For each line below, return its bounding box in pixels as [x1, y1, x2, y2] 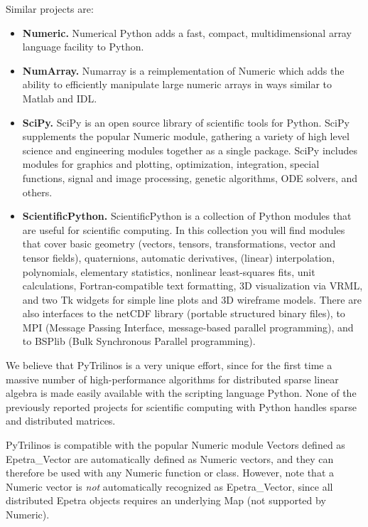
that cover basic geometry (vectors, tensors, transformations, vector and [22, 236, 336, 251]
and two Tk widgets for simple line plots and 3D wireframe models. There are [22, 292, 362, 307]
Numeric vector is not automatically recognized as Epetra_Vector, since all [6, 479, 333, 494]
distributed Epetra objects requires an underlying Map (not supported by [6, 493, 326, 508]
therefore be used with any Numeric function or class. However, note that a [6, 465, 335, 480]
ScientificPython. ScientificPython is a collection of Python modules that [22, 208, 352, 223]
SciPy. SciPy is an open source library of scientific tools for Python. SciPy [22, 115, 350, 129]
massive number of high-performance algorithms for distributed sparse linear [6, 371, 339, 386]
